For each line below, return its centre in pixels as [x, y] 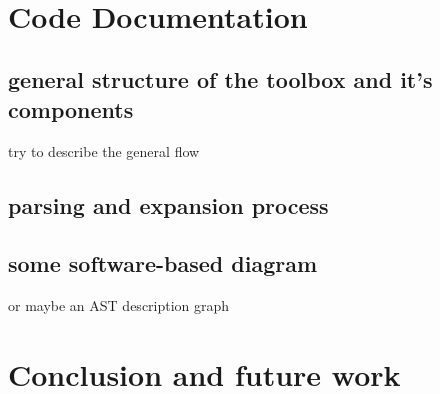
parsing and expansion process [168, 204]
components [71, 108]
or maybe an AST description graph [119, 305]
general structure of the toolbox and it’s [220, 79]
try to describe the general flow [104, 150]
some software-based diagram [163, 263]
